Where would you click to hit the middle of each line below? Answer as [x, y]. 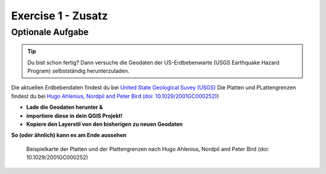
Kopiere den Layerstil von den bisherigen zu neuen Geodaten [105, 124]
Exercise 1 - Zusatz [59, 16]
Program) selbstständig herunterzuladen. [78, 71]
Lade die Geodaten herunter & [65, 107]
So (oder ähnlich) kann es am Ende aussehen [69, 135]
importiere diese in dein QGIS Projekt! [75, 115]
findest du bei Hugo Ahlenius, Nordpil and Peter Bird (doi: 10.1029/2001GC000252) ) [115, 96]
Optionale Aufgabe [50, 32]
